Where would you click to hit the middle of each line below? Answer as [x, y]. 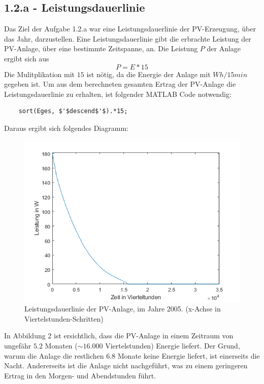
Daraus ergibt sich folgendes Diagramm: [66, 128]
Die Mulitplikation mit [40, 74]
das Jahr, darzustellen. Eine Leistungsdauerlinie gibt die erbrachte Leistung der [128, 38]
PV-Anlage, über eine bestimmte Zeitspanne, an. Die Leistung [101, 48]
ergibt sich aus [27, 58]
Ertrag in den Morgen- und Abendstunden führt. [80, 375]
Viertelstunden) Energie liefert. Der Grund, [173, 345]
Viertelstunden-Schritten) [64, 318]
